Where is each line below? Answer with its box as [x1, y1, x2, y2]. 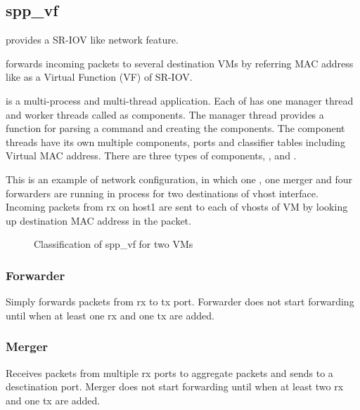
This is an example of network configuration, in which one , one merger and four [6, 171, 353, 186]
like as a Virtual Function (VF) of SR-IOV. [6, 70, 193, 84]
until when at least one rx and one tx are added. [6, 307, 214, 322]
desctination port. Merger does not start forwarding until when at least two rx [6, 379, 344, 394]
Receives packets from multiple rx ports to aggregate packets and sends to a [6, 365, 333, 380]
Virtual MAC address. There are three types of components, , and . [6, 148, 297, 163]
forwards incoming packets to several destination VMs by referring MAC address [6, 55, 354, 70]
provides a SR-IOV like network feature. [6, 32, 179, 47]
